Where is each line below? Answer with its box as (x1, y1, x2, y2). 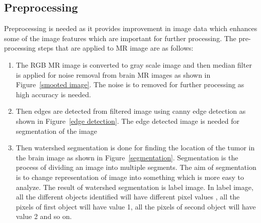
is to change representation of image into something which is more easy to (16, 171, 244, 182)
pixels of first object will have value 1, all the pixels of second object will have (16, 201, 256, 211)
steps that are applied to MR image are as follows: (38, 43, 194, 53)
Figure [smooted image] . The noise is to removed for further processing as (16, 79, 244, 90)
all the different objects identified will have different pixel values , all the (16, 191, 240, 202)
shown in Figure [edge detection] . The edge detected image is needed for (16, 115, 239, 126)
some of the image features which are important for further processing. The (4, 33, 236, 43)
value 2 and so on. (16, 211, 72, 221)
